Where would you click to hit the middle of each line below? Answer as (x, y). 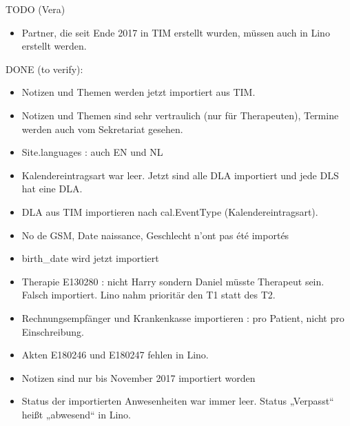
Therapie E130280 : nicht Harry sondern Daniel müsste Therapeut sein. (173, 281)
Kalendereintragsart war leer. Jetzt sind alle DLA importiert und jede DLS (180, 175)
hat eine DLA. (52, 189)
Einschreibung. (53, 331)
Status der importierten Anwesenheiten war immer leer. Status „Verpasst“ (178, 401)
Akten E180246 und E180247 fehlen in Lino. (115, 355)
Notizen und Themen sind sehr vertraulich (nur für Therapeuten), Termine (180, 115)
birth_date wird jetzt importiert (90, 258)
